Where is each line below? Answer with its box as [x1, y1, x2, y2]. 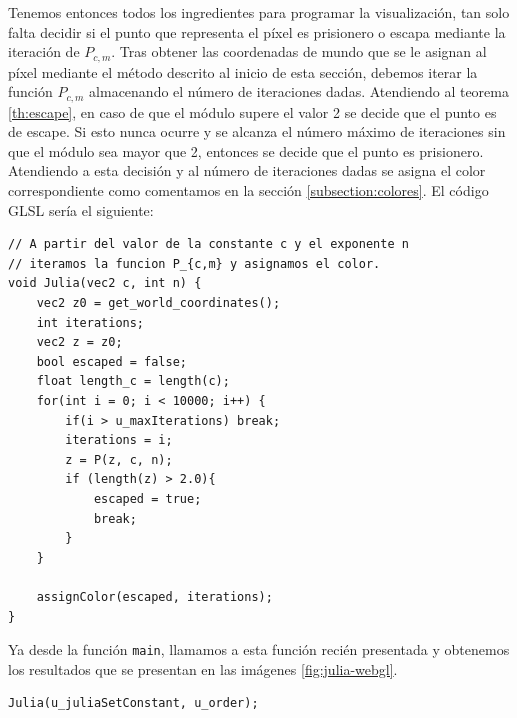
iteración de [8, 41, 80, 62]
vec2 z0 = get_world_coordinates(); [36, 296, 281, 311]
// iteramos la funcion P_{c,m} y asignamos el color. [8, 256, 381, 271]
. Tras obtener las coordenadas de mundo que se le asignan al [111, 41, 487, 62]
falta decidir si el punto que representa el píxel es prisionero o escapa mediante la [8, 21, 506, 42]
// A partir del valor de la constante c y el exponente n [8, 237, 409, 252]
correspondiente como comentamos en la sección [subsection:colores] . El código [8, 180, 489, 201]
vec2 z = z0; [36, 335, 123, 350]
